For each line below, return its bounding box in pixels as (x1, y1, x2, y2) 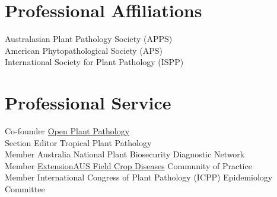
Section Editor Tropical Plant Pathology (5, 136, 152, 148)
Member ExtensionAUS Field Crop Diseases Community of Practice (5, 159, 252, 172)
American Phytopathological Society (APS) (5, 44, 163, 56)
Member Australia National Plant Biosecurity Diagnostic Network (5, 148, 245, 160)
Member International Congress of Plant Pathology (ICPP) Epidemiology (5, 171, 273, 183)
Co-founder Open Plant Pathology (5, 125, 130, 137)
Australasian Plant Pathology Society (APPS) (5, 33, 173, 45)
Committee (5, 183, 45, 195)
